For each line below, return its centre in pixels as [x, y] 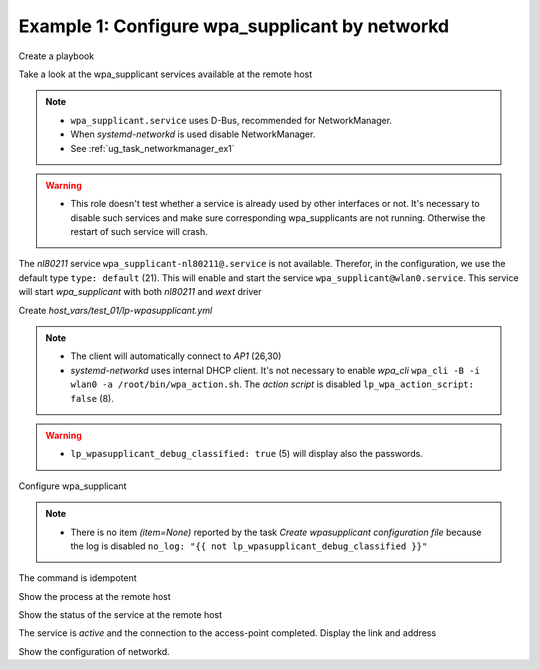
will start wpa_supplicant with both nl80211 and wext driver [140, 292]
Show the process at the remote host [95, 596]
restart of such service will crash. [139, 232]
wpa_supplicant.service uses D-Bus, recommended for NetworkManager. [231, 120]
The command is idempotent [77, 578]
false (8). [92, 398]
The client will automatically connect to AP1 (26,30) [176, 356]
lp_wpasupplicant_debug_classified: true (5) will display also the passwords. [247, 454]
